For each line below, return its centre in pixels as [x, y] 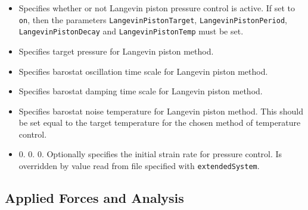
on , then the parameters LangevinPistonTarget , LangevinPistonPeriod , [153, 19]
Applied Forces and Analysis [94, 198]
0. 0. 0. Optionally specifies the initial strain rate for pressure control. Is [150, 154]
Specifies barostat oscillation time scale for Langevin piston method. [143, 71]
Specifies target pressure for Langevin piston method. [116, 51]
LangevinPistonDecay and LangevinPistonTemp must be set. [131, 31]
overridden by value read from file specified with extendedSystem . [139, 166]
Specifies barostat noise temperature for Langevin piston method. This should [161, 111]
